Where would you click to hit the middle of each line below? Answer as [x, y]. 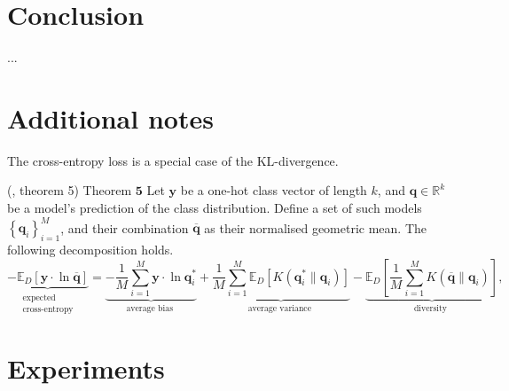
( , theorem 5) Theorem [70, 190]
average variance [280, 308]
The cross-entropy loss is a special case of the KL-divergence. [173, 160]
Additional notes [110, 117]
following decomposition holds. [90, 249]
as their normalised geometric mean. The [316, 227]
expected [39, 297]
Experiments [86, 368]
